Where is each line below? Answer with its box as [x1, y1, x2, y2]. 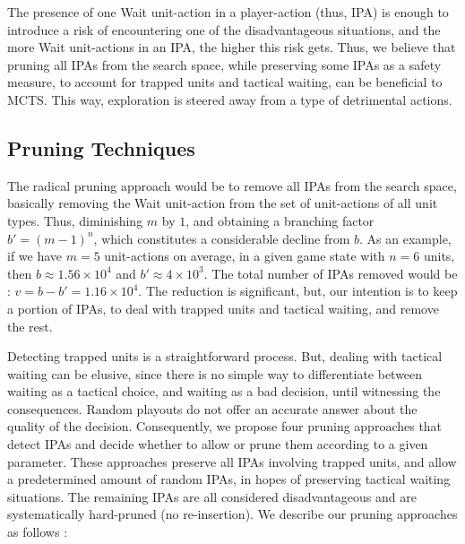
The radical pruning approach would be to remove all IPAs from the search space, [7, 176, 457, 194]
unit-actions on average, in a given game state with [104, 246, 385, 265]
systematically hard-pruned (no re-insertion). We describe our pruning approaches [7, 505, 458, 523]
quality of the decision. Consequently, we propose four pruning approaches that [7, 417, 443, 436]
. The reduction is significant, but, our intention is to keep [138, 281, 458, 300]
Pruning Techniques [7, 134, 195, 161]
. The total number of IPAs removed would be [203, 263, 458, 282]
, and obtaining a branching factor [185, 211, 375, 229]
